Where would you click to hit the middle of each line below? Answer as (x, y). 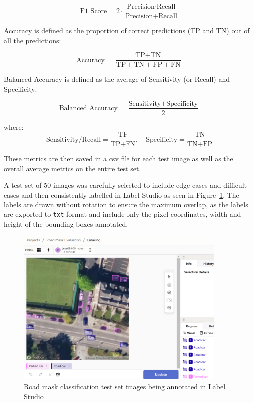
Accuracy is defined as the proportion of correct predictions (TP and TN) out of (127, 31)
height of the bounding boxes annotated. (66, 224)
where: (14, 127)
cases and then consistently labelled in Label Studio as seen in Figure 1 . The (122, 195)
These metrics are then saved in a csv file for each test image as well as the (119, 158)
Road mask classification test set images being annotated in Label (125, 386)
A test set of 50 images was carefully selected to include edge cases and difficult (125, 185)
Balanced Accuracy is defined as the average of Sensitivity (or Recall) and (117, 79)
